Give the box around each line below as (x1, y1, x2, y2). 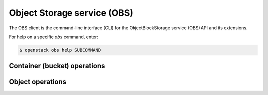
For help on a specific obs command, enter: (9, 34, 99, 40)
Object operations (9, 78, 67, 86)
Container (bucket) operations (9, 62, 105, 70)
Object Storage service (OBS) (9, 7, 134, 18)
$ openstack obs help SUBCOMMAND (19, 47, 101, 53)
